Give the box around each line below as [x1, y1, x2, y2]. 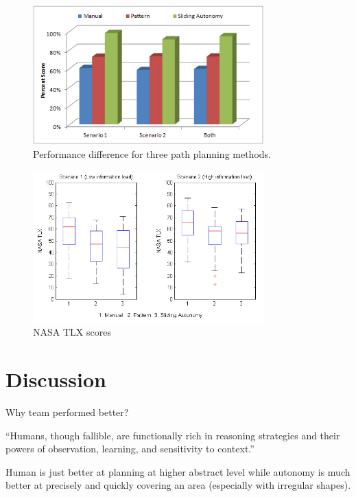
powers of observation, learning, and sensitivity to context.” [5, 441, 254, 456]
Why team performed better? [5, 405, 129, 419]
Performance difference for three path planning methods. [33, 147, 271, 161]
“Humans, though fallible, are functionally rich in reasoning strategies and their [5, 428, 340, 442]
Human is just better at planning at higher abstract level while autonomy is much [5, 464, 351, 478]
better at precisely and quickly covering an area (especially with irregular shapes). [5, 478, 351, 492]
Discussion [5, 365, 106, 393]
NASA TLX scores [33, 325, 111, 339]
